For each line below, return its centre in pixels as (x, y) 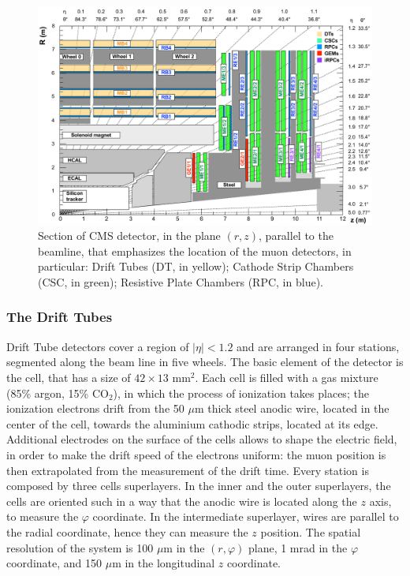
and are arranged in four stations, (318, 346)
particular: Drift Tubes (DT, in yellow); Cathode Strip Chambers (196, 266)
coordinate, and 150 (54, 563)
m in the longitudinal (164, 563)
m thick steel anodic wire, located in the (292, 408)
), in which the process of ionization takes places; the (241, 393)
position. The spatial (311, 531)
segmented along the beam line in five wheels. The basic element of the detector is (205, 362)
